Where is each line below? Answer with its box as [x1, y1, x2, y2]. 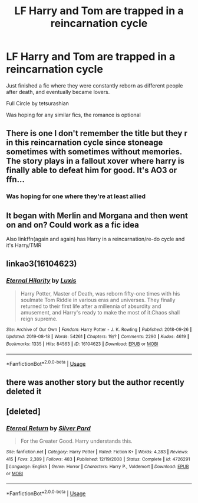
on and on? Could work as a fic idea [6, 220, 140, 230]
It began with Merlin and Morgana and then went [6, 210, 189, 220]
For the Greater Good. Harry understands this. [20, 437, 133, 444]
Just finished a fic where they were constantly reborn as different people [6, 82, 183, 89]
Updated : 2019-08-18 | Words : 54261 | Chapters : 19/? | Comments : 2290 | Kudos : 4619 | [6, 334, 190, 340]
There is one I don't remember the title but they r [6, 128, 187, 138]
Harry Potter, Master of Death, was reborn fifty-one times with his [20, 290, 180, 297]
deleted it [6, 386, 42, 397]
